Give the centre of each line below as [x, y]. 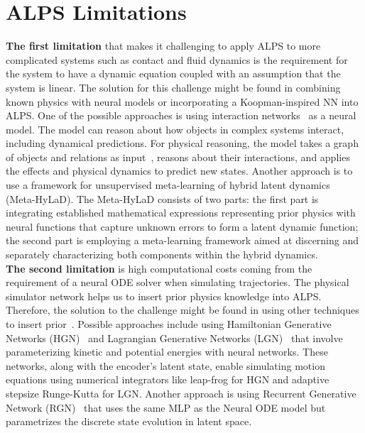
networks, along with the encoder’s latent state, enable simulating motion [165, 365]
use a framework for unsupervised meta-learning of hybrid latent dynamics [168, 185]
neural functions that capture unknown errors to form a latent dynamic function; [182, 226]
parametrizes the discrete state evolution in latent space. [129, 421]
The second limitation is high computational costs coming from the [159, 268]
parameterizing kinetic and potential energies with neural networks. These [167, 352]
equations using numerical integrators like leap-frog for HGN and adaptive [168, 379]
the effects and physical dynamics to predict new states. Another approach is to [179, 171]
